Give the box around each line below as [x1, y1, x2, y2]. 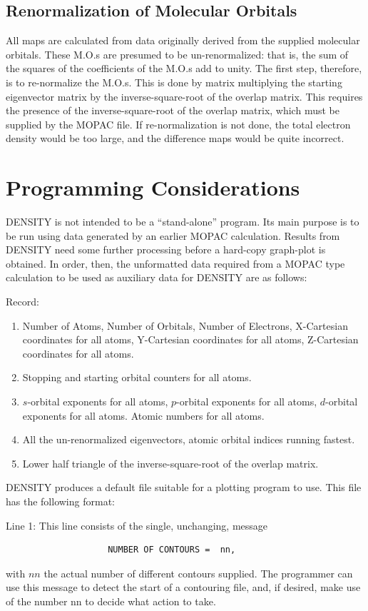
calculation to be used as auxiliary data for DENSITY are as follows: [6, 270, 307, 285]
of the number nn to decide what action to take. [6, 593, 216, 608]
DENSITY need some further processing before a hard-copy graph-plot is [6, 242, 326, 257]
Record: [6, 294, 39, 309]
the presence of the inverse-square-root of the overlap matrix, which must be [6, 103, 339, 118]
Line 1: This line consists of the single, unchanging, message [6, 517, 268, 532]
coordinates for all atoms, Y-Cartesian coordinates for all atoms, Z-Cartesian [22, 332, 359, 347]
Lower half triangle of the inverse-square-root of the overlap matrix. [22, 455, 319, 470]
